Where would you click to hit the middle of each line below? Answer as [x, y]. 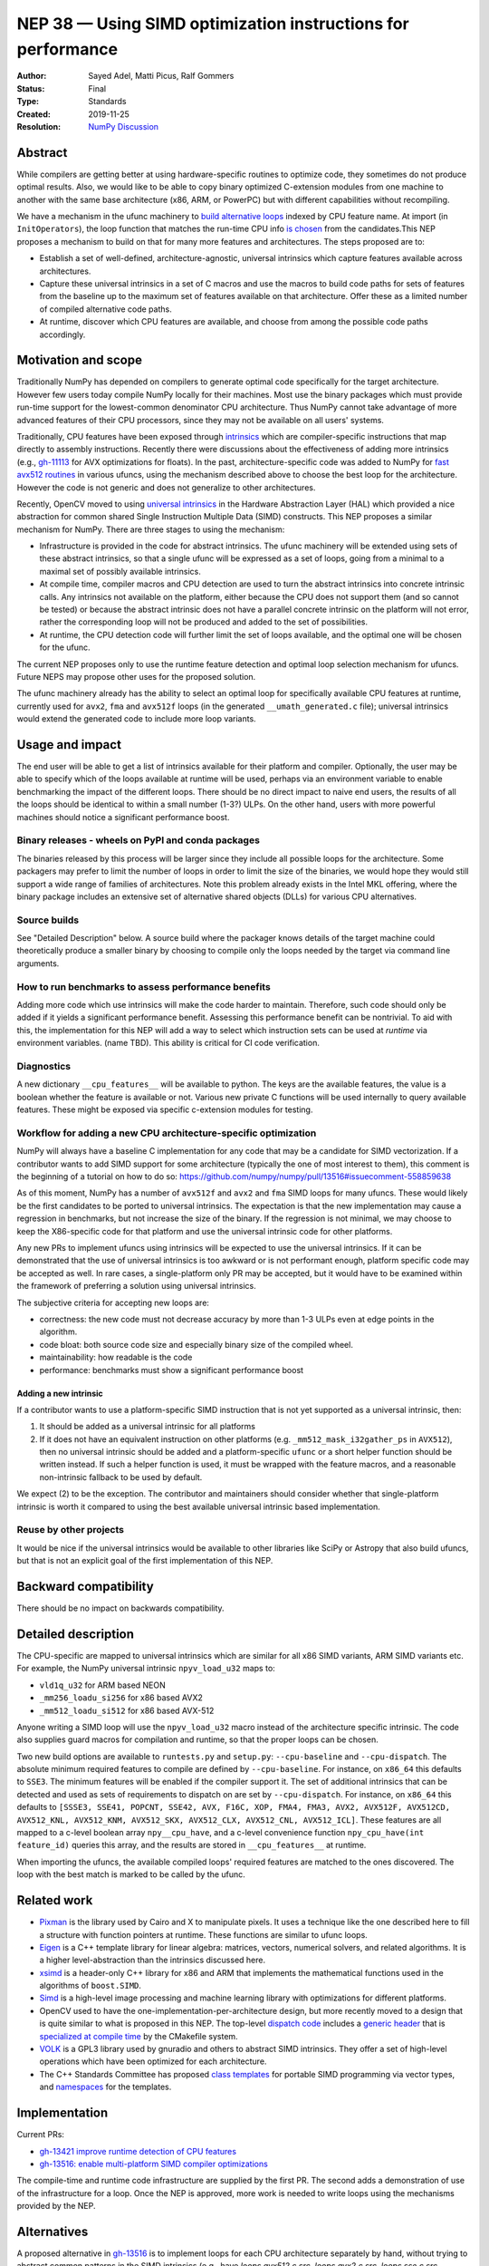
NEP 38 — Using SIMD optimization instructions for [213, 24]
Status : [31, 88]
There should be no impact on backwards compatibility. [121, 1608]
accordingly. [62, 334]
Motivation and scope [79, 360]
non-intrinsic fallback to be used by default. [121, 1477]
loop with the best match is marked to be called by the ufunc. [131, 1874]
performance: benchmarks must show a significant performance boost [171, 1370]
